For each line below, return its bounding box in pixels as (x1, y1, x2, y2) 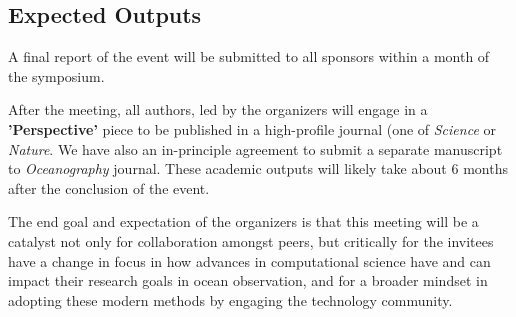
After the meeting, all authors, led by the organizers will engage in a (8, 99, 428, 120)
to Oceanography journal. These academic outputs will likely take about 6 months (8, 158, 508, 179)
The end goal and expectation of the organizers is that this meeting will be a (8, 211, 479, 232)
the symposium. (8, 65, 105, 86)
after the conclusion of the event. (8, 177, 210, 198)
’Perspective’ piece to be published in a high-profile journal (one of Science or (8, 118, 496, 139)
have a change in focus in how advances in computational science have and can (8, 250, 491, 271)
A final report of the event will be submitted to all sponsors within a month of (8, 46, 490, 67)
